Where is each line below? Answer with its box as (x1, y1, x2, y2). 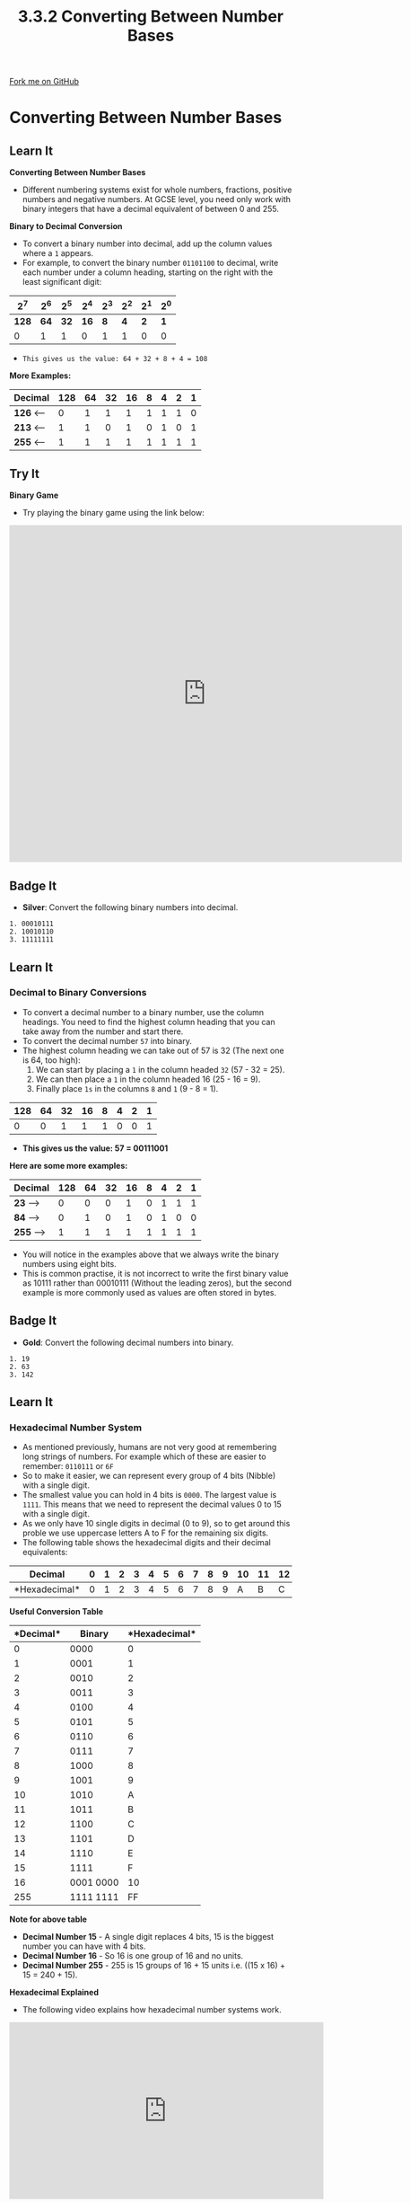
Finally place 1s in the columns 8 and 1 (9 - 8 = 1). (35, 1083, 219, 1093)
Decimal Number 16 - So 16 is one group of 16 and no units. (22, 1951, 244, 1961)
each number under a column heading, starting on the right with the (22, 267, 274, 278)
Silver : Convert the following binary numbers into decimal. (22, 902, 239, 913)
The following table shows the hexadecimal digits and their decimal (22, 1537, 271, 1548)
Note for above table (9, 1914, 88, 1924)
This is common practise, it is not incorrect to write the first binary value (22, 1268, 289, 1278)
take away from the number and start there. (22, 1026, 184, 1037)
